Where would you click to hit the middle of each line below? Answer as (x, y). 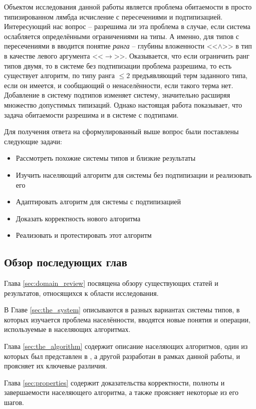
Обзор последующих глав (66, 262)
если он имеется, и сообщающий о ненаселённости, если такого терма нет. (119, 85)
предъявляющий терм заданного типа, (190, 75)
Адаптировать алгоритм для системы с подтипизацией (98, 201)
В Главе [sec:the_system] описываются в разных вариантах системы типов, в (122, 310)
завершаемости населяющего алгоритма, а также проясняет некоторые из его (121, 392)
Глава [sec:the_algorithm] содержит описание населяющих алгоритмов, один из (126, 346)
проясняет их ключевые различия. (56, 366)
